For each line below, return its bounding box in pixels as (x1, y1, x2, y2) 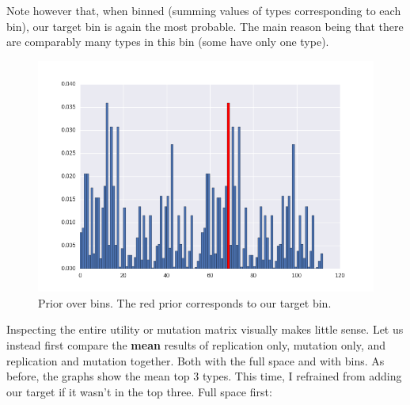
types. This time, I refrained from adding (202, 368, 402, 384)
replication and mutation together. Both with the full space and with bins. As (6, 352, 385, 369)
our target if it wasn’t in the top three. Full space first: (6, 383, 272, 399)
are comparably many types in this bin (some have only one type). (6, 33, 329, 50)
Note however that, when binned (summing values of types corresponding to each (6, 2, 401, 18)
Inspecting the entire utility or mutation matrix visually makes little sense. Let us (6, 321, 404, 338)
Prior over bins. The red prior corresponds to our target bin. (38, 294, 332, 311)
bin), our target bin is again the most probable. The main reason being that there (6, 17, 404, 34)
